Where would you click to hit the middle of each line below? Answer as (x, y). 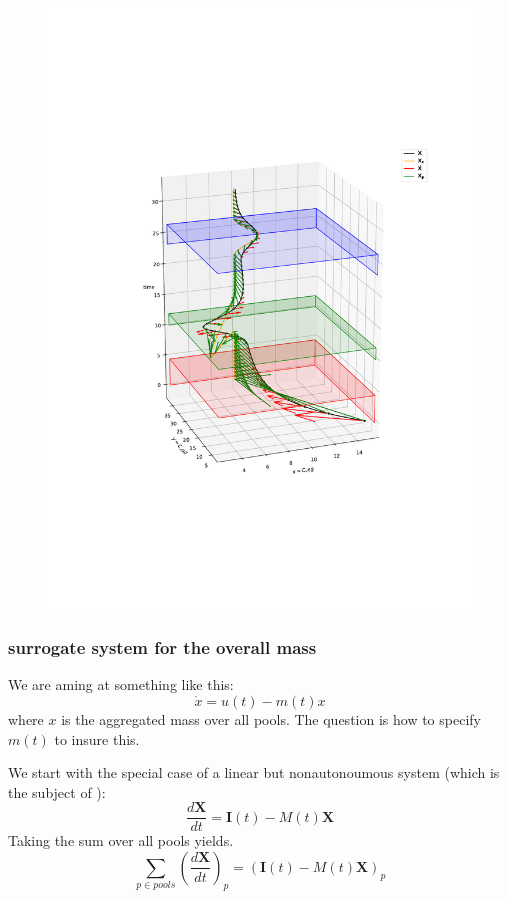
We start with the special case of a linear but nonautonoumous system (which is (254, 772)
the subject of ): (57, 791)
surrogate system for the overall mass (162, 647)
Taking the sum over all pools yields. (121, 840)
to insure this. (97, 738)
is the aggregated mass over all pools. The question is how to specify (271, 718)
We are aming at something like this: (121, 684)
